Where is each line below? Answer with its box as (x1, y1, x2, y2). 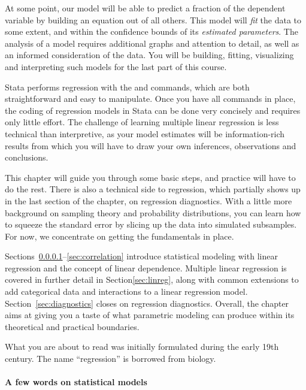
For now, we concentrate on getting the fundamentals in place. (5, 229, 234, 242)
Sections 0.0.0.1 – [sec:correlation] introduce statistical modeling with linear (5, 250, 278, 262)
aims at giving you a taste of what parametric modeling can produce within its (5, 309, 295, 321)
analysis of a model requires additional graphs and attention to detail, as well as (5, 37, 299, 49)
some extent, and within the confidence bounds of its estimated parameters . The (5, 25, 298, 38)
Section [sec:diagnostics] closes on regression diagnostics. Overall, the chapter (5, 297, 289, 309)
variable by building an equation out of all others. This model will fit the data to (5, 13, 302, 26)
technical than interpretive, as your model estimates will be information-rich (5, 127, 285, 140)
